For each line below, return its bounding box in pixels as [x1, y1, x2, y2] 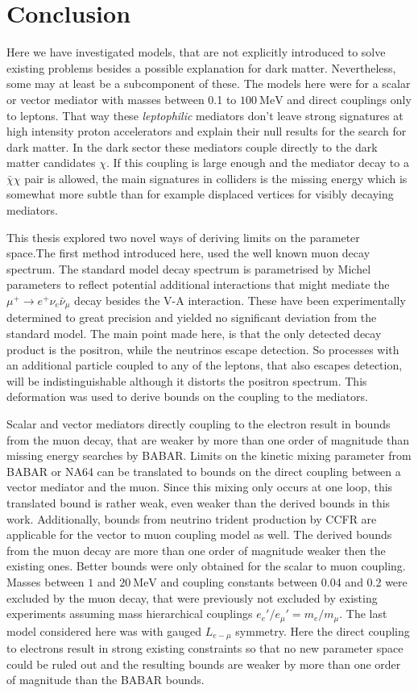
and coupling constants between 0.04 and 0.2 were [160, 573, 408, 590]
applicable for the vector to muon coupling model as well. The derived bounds [6, 526, 392, 543]
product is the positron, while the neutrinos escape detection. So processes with [6, 340, 399, 357]
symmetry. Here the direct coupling [235, 622, 410, 639]
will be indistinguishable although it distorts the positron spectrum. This [6, 372, 367, 389]
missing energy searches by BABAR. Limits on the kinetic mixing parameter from [6, 447, 412, 464]
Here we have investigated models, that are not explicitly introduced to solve [6, 44, 386, 61]
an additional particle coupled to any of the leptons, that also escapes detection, [6, 357, 403, 374]
